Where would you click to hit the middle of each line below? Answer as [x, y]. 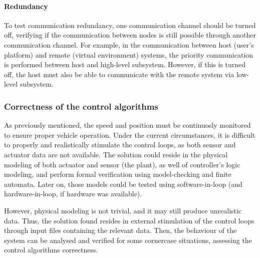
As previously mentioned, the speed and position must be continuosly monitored [127, 125]
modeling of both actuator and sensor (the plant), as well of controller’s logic [122, 164]
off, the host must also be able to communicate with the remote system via [119, 74]
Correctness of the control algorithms [81, 106]
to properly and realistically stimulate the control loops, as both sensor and [120, 145]
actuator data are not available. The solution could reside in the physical [116, 154]
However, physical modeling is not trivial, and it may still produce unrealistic [123, 210]
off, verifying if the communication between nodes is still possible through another [130, 35]
